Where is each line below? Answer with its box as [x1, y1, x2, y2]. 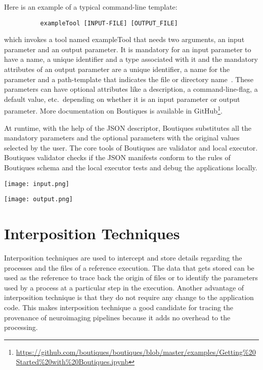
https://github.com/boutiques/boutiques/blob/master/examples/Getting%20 [16, 346, 256, 357]
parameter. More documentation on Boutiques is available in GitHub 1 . [4, 104, 223, 116]
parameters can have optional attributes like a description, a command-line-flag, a [4, 84, 258, 94]
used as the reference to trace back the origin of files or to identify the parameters [4, 272, 258, 283]
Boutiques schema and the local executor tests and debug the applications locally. [4, 162, 257, 173]
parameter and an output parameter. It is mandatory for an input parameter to [4, 44, 251, 54]
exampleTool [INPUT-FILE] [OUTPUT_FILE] [40, 19, 178, 27]
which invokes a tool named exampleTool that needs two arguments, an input [4, 34, 245, 45]
